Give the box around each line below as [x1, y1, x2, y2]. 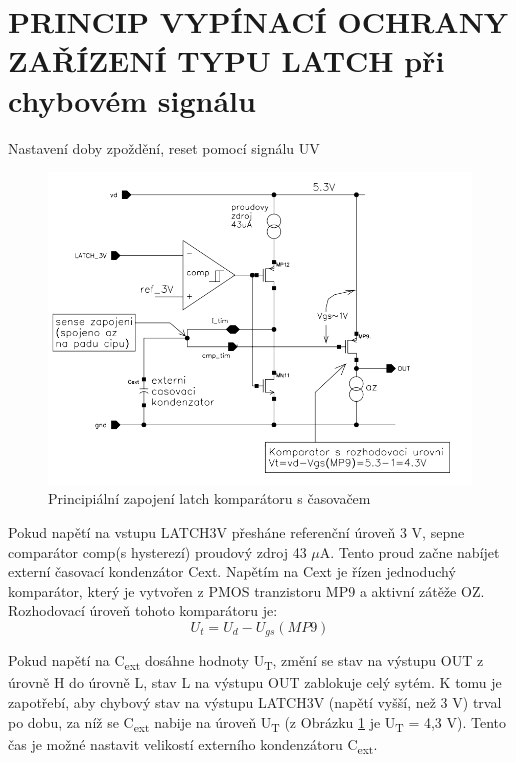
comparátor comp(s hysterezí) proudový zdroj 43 [8, 541, 307, 562]
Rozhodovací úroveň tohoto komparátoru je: [8, 600, 278, 621]
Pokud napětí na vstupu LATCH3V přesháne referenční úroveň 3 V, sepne [8, 521, 465, 542]
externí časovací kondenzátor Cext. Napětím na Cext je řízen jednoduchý [8, 561, 456, 582]
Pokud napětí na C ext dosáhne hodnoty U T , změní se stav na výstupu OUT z [8, 650, 484, 674]
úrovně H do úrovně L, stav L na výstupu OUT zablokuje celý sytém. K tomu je [8, 672, 502, 693]
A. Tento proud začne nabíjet [319, 541, 500, 562]
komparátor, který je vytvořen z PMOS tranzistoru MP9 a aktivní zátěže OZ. [8, 580, 485, 601]
